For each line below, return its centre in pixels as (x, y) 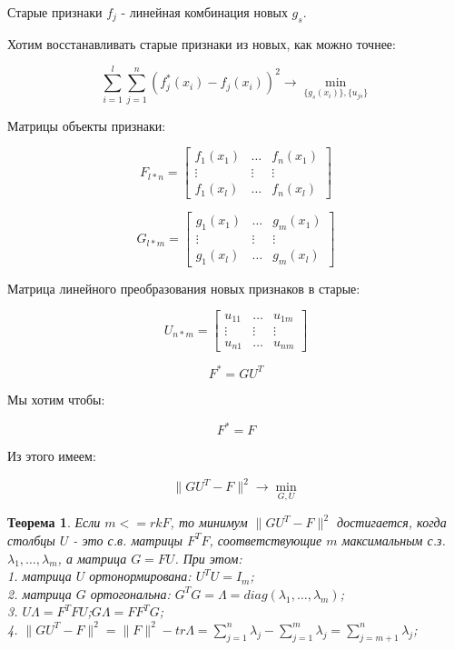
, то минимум (209, 522)
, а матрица (92, 558)
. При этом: (208, 558)
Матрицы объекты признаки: (87, 125)
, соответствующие (266, 540)
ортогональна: (130, 593)
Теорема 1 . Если (54, 522)
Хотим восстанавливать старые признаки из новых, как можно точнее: (202, 43)
